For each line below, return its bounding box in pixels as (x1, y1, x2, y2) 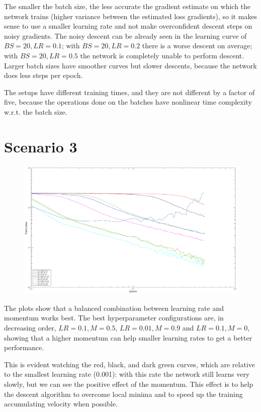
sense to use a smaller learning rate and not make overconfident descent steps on (4, 21, 252, 31)
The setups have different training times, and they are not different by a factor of (4, 87, 255, 97)
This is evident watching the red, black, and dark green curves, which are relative (4, 359, 255, 369)
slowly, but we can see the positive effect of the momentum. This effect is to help (4, 379, 253, 389)
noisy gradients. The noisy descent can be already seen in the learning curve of (4, 30, 247, 41)
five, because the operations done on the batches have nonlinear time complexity (4, 97, 252, 107)
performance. (4, 342, 44, 353)
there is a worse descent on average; (142, 40, 252, 51)
